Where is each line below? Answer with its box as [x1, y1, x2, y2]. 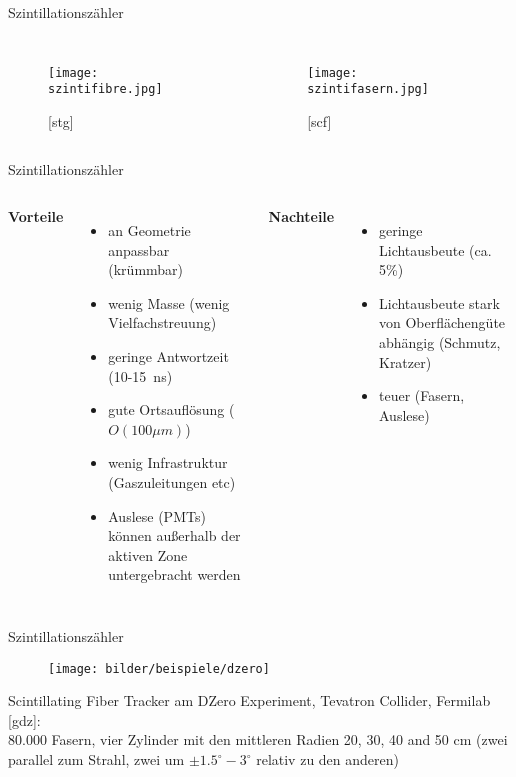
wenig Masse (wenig [108, 292, 230, 313]
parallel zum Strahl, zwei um [8, 749, 185, 770]
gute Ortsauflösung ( [108, 399, 235, 420]
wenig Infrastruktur [108, 452, 228, 473]
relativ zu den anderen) [256, 749, 399, 770]
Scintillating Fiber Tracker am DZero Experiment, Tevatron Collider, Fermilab [8, 690, 491, 711]
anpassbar [108, 239, 170, 260]
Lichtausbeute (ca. [378, 239, 492, 260]
